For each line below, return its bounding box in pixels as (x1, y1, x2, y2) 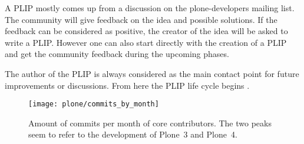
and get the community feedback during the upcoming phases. (5, 48, 229, 60)
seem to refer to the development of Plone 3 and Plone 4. (28, 128, 237, 140)
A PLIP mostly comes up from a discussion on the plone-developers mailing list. (5, 2, 295, 14)
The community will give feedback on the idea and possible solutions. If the (5, 13, 277, 25)
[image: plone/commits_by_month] (28, 100, 159, 109)
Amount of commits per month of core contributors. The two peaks (28, 116, 272, 129)
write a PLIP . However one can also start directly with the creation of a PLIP (5, 36, 287, 48)
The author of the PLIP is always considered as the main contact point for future (5, 67, 299, 79)
